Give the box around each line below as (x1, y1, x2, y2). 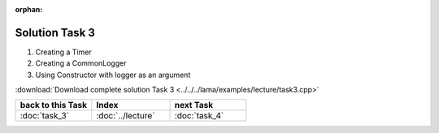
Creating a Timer (35, 47, 93, 57)
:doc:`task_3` (20, 110, 69, 122)
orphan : (15, 5, 43, 14)
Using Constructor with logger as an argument (35, 70, 191, 79)
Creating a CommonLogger (35, 58, 127, 68)
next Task (174, 100, 214, 111)
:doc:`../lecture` (96, 110, 155, 122)
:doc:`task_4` (174, 110, 224, 122)
